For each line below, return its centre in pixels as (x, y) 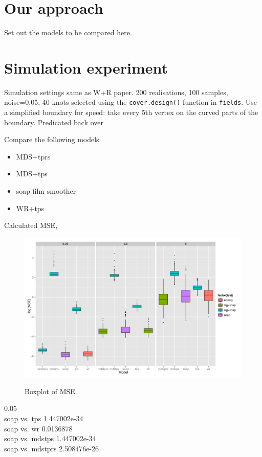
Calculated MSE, (31, 225)
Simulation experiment (86, 67)
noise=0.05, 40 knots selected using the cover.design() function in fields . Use (130, 102)
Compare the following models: (53, 139)
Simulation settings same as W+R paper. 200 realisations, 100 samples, (116, 92)
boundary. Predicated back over (54, 122)
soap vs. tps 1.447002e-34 (44, 418)
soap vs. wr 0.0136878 (38, 428)
